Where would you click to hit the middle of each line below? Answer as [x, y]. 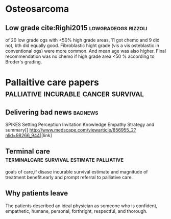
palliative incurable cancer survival [75, 93]
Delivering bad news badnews [52, 112]
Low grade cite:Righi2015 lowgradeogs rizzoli [76, 28]
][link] [46, 135]
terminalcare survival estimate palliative [65, 159]
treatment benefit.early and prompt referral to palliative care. [69, 177]
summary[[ [17, 130]
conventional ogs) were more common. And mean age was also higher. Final [86, 51]
